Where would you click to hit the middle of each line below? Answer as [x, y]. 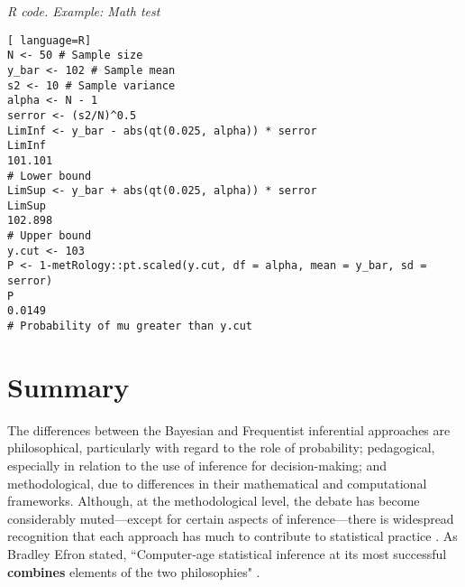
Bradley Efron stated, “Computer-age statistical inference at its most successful [227, 554]
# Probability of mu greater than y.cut [130, 326]
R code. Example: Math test [84, 11]
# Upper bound [50, 236]
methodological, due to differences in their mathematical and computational [217, 483]
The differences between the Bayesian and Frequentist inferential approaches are [229, 429]
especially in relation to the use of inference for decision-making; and [197, 466]
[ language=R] [50, 40]
